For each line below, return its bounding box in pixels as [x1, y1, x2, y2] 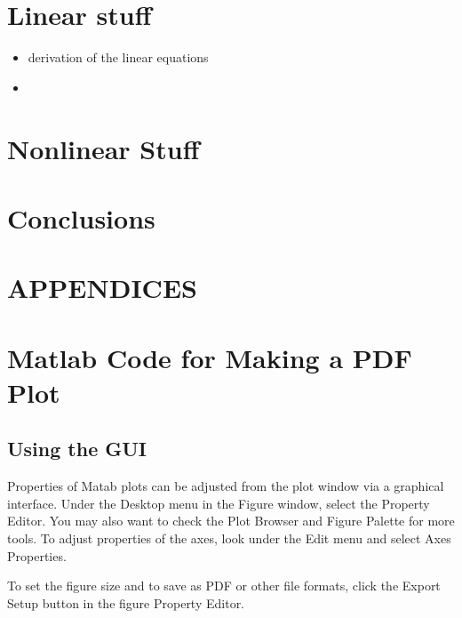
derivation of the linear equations [28, 48, 209, 67]
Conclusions [7, 199, 155, 236]
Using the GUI [7, 435, 147, 462]
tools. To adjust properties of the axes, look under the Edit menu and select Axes [7, 528, 451, 547]
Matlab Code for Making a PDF [7, 339, 412, 375]
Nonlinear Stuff [7, 130, 200, 166]
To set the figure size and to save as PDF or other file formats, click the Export [7, 576, 441, 595]
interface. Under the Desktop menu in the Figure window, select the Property [7, 494, 430, 512]
